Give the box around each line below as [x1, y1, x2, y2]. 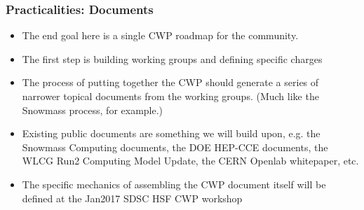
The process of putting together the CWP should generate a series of [22, 75, 319, 90]
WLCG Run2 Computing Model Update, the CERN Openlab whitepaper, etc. [22, 153, 359, 168]
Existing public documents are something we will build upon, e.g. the [22, 126, 321, 141]
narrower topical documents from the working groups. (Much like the [22, 89, 319, 103]
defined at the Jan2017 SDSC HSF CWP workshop [22, 190, 243, 205]
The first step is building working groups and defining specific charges [22, 51, 323, 66]
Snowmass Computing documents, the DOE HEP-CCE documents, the [22, 139, 328, 154]
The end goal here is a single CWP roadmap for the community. [22, 28, 299, 43]
